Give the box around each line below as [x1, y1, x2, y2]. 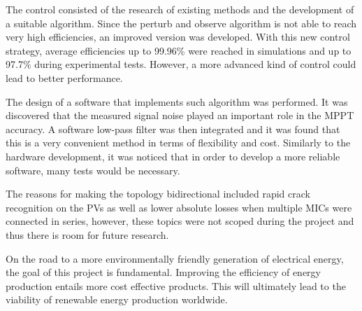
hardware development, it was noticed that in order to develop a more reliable [6, 148, 340, 163]
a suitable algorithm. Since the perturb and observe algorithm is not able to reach [6, 15, 357, 30]
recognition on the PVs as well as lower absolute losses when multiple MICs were [6, 200, 352, 214]
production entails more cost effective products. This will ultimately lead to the [6, 278, 346, 293]
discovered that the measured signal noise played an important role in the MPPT [6, 108, 354, 123]
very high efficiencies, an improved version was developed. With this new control [6, 29, 350, 44]
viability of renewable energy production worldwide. [6, 292, 228, 307]
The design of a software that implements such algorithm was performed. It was [6, 94, 348, 109]
